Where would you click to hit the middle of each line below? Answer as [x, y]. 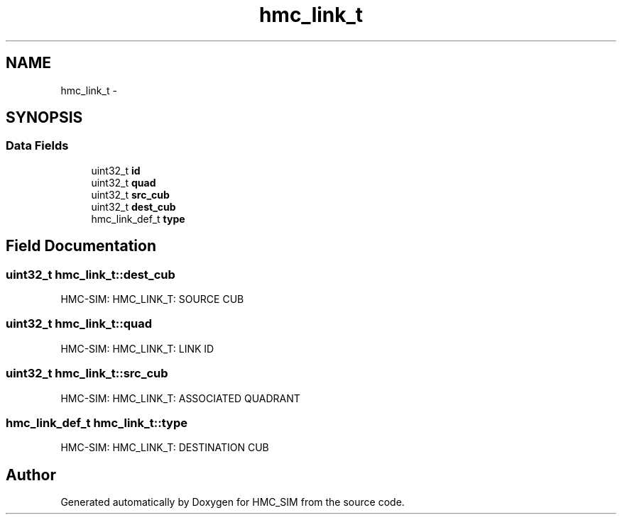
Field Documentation [81, 246]
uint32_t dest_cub [133, 206]
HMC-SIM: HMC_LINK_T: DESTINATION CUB [165, 448]
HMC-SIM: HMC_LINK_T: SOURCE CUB [152, 299]
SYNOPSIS [44, 118]
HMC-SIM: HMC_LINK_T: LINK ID [137, 348]
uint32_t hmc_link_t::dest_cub [91, 274]
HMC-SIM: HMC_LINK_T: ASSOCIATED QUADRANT [180, 398]
